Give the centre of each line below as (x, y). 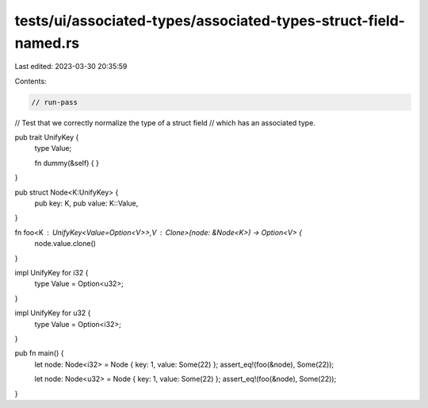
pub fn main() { (39, 353)
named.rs (47, 43)
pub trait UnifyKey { (47, 137)
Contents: (31, 81)
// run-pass (55, 102)
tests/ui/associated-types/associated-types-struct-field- (210, 21)
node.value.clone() (65, 244)
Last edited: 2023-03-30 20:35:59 (71, 67)
